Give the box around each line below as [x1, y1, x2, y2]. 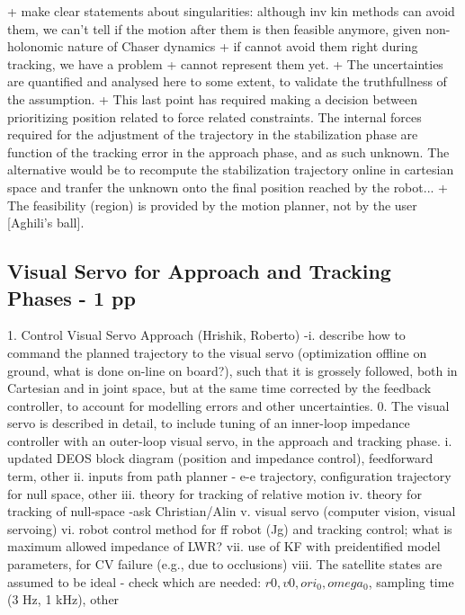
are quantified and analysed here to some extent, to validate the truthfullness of [7, 72, 447, 91]
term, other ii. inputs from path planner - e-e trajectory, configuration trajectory [7, 467, 452, 486]
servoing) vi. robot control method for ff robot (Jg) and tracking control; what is [7, 519, 452, 538]
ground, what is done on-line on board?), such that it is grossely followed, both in [7, 361, 458, 379]
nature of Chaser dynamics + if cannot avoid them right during [67, 37, 418, 56]
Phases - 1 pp [7, 283, 136, 311]
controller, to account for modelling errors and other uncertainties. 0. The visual [7, 396, 450, 414]
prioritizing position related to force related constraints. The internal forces [7, 107, 422, 126]
